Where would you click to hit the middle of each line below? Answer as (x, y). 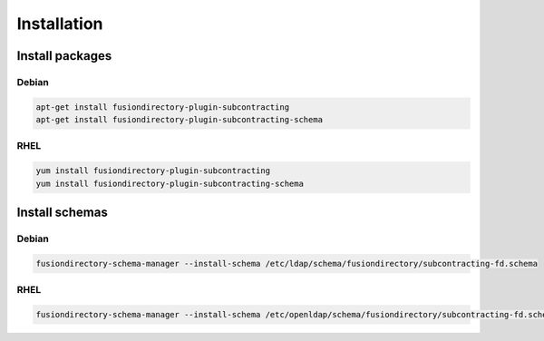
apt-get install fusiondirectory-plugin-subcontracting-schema (180, 120)
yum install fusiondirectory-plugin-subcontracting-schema (170, 183)
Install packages (64, 56)
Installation (60, 24)
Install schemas (62, 213)
